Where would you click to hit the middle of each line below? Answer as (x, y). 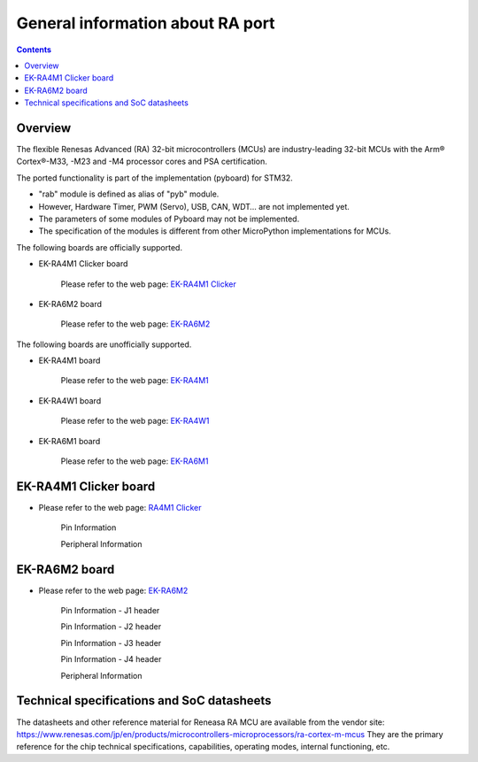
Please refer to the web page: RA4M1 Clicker (120, 507)
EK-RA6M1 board (69, 441)
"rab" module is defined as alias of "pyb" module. (129, 194)
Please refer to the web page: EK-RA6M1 (135, 461)
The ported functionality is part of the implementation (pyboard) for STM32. (155, 178)
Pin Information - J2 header (111, 627)
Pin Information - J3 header (111, 643)
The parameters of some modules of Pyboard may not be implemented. (169, 219)
